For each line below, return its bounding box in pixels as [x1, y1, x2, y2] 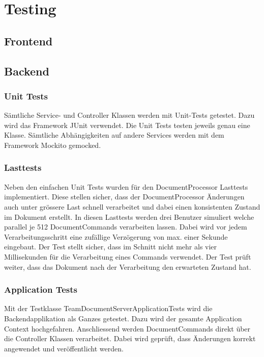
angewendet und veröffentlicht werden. [4, 343, 124, 353]
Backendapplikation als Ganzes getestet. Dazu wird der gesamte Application [4, 313, 242, 323]
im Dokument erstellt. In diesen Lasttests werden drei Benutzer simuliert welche [4, 211, 254, 222]
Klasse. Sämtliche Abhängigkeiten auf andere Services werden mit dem [4, 130, 224, 140]
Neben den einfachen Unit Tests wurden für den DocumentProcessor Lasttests [4, 181, 248, 192]
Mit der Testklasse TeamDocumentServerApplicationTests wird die [4, 303, 213, 314]
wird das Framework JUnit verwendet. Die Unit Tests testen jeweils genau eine [4, 119, 250, 130]
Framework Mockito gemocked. [4, 139, 101, 150]
